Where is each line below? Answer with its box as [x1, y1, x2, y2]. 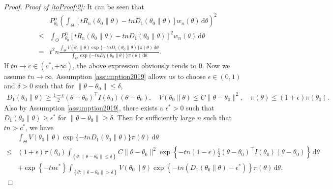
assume [4, 71, 26, 81]
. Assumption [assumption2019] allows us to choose [52, 71, 206, 81]
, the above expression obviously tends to [72, 60, 197, 70]
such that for [35, 81, 74, 91]
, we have [25, 122, 54, 132]
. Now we [202, 60, 230, 70]
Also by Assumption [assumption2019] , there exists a [4, 103, 163, 113]
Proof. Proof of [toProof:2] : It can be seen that [4, 1, 144, 11]
